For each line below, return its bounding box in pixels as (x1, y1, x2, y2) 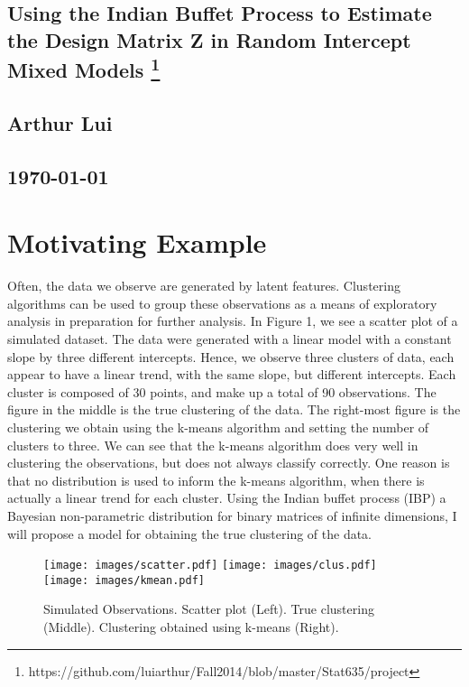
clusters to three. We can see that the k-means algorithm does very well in (7, 435, 418, 454)
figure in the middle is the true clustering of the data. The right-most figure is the (7, 400, 461, 419)
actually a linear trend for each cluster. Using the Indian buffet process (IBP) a (7, 488, 446, 507)
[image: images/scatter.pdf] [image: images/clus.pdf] (43, 559, 377, 572)
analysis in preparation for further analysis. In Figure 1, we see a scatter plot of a (7, 311, 458, 330)
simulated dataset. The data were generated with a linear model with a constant (7, 330, 452, 348)
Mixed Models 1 (7, 52, 161, 84)
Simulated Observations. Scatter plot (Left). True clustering (43, 599, 374, 618)
